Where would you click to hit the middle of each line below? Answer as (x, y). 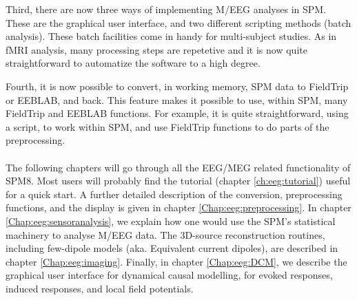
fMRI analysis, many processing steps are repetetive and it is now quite (156, 49)
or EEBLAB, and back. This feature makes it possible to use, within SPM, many (177, 99)
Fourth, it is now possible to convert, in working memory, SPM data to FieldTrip (177, 86)
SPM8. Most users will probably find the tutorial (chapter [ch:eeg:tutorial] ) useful (178, 181)
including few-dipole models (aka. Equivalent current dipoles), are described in (172, 248)
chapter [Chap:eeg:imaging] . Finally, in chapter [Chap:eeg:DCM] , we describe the (176, 261)
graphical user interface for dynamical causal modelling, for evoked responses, (169, 275)
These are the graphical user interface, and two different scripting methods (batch (178, 22)
